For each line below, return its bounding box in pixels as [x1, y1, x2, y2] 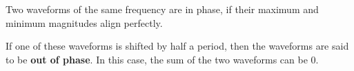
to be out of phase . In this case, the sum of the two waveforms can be [6, 52, 308, 66]
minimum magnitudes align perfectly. [6, 15, 163, 30]
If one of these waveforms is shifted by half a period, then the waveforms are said [6, 39, 349, 53]
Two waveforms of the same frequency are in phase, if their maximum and [6, 2, 319, 16]
